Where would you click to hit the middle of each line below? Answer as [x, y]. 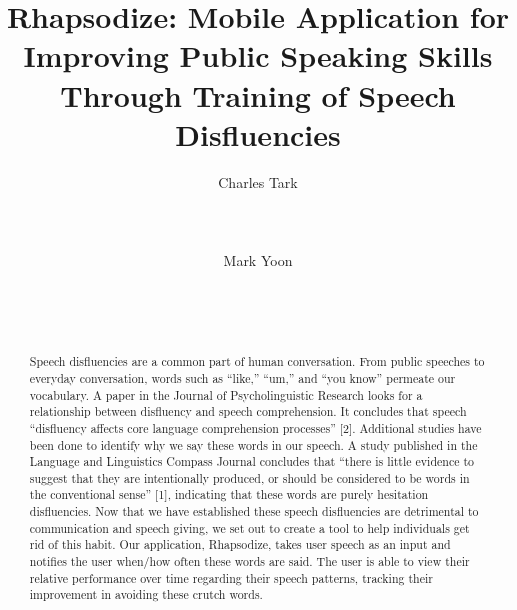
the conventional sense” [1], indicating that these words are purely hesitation [229, 494]
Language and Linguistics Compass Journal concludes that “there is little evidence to [251, 461]
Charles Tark [258, 181]
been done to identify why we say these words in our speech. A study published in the [253, 444]
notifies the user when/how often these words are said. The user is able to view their [249, 561]
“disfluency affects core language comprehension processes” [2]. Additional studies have [255, 427]
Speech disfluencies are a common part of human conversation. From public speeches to [257, 361]
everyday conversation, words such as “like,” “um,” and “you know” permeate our [242, 377]
